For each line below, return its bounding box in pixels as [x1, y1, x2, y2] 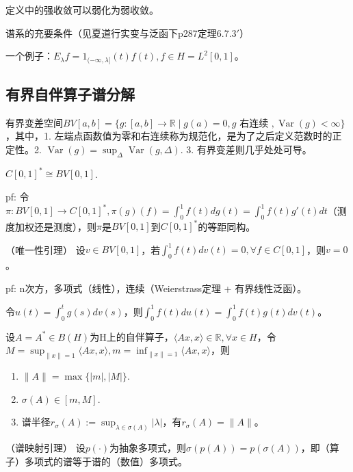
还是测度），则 [34, 219, 96, 233]
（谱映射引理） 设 [5, 441, 86, 455]
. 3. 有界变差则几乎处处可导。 [180, 142, 312, 157]
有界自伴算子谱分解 [5, 83, 135, 105]
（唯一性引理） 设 [5, 242, 86, 257]
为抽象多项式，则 [109, 441, 187, 455]
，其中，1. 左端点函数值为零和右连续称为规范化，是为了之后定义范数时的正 [5, 129, 342, 143]
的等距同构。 [198, 219, 256, 233]
